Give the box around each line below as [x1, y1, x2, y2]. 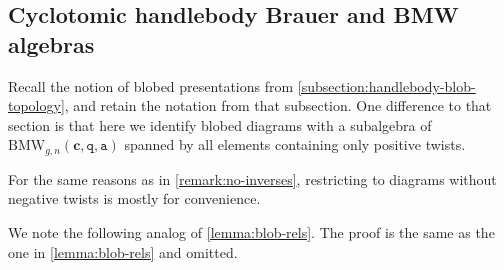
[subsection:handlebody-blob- [297, 75, 476, 96]
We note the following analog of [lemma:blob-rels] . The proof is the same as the [8, 222, 495, 243]
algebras [8, 28, 95, 59]
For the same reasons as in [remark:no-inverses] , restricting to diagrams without [8, 168, 497, 189]
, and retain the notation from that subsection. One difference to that [64, 95, 492, 116]
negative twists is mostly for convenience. [8, 188, 261, 209]
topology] [8, 95, 65, 116]
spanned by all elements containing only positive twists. [124, 134, 466, 155]
